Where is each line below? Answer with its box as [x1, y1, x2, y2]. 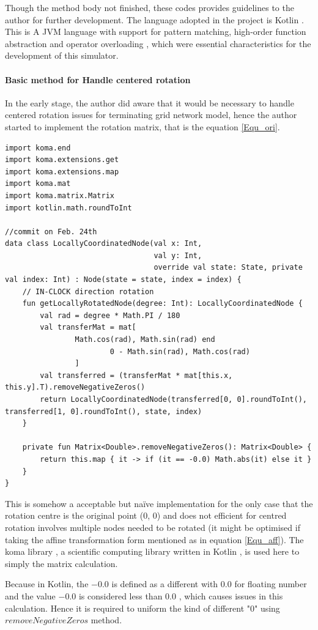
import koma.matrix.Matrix [5, 191, 114, 200]
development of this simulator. [5, 49, 119, 62]
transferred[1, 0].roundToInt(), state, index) [5, 407, 202, 416]
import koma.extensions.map [5, 167, 119, 176]
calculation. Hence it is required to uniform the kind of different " [5, 601, 250, 614]
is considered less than [78, 589, 163, 602]
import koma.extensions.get [5, 155, 119, 165]
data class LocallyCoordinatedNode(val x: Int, [5, 239, 202, 248]
